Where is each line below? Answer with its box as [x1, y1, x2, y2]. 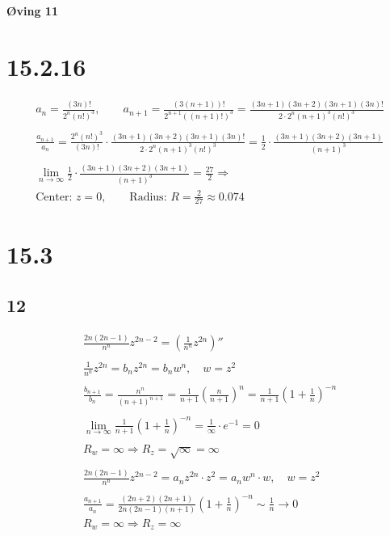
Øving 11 [6, 2, 58, 19]
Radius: [129, 191, 167, 203]
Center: [36, 191, 73, 203]
